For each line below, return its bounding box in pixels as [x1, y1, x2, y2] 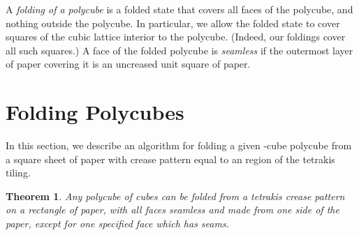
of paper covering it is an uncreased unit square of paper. [6, 56, 251, 71]
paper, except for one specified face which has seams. [6, 216, 229, 231]
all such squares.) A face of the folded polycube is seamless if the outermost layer [6, 43, 353, 57]
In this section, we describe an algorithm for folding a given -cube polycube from [6, 138, 352, 153]
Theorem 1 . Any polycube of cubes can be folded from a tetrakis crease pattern [6, 188, 345, 203]
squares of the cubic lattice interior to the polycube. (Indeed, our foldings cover [6, 29, 346, 44]
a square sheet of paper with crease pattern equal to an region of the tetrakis [6, 151, 335, 166]
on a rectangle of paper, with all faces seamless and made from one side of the [6, 202, 339, 217]
